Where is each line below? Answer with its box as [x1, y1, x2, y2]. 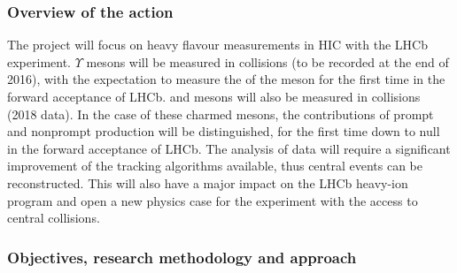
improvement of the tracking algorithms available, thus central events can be [7, 156, 422, 175]
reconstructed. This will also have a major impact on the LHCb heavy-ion [7, 173, 408, 192]
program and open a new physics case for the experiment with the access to [7, 191, 418, 209]
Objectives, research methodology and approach [7, 246, 357, 268]
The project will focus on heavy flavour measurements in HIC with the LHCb [7, 35, 428, 54]
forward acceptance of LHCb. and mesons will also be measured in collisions [7, 87, 421, 105]
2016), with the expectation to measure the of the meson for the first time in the [7, 70, 445, 88]
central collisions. [7, 209, 100, 227]
